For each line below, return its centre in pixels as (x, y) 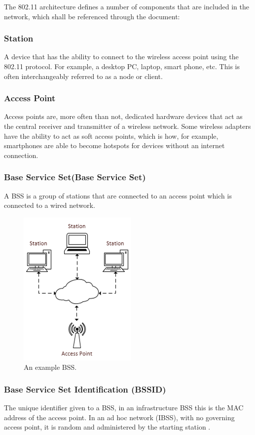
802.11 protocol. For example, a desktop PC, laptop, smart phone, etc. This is (122, 66)
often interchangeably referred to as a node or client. (83, 76)
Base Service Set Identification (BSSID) (85, 389)
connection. (21, 155)
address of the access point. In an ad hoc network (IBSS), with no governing (119, 417)
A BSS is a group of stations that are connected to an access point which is (118, 195)
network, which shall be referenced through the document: (92, 16)
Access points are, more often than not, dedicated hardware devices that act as (123, 116)
